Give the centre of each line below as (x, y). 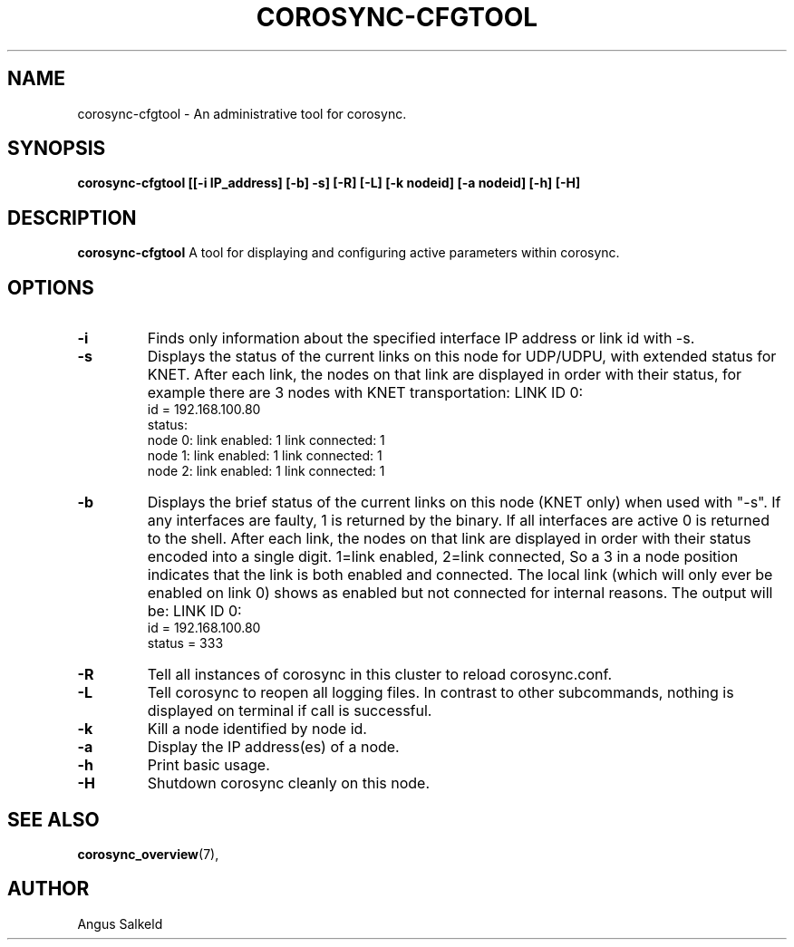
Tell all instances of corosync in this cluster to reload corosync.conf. (380, 675)
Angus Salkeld (120, 923)
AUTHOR (48, 889)
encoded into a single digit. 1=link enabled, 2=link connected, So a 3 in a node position (443, 557)
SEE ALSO (53, 819)
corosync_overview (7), (148, 854)
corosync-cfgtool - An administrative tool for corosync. (242, 113)
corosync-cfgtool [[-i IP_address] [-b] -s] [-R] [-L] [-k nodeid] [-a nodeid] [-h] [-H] (329, 183)
